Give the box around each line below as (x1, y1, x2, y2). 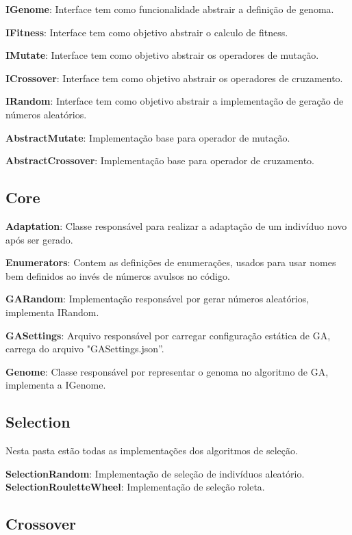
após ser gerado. (5, 232, 73, 246)
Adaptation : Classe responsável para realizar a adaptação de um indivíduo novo (5, 218, 347, 233)
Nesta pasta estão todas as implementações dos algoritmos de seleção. (5, 443, 298, 458)
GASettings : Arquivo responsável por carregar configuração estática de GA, (5, 328, 331, 342)
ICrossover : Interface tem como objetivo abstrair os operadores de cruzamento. (5, 70, 343, 85)
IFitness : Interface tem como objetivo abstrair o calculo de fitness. (5, 25, 288, 39)
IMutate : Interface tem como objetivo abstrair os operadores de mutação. (5, 48, 319, 62)
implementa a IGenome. (5, 378, 106, 392)
